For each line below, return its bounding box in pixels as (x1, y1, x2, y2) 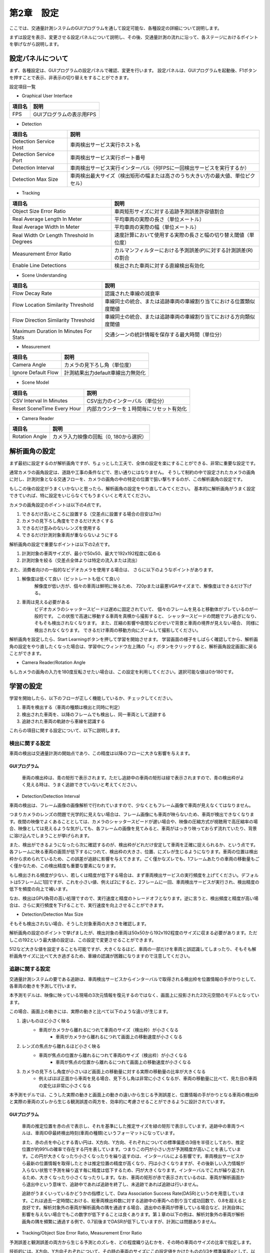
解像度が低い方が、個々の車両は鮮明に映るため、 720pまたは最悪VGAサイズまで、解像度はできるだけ (34, 583, 243, 589)
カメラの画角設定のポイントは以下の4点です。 (9, 502, 104, 508)
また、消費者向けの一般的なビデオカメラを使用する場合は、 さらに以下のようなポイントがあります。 (9, 566, 216, 572)
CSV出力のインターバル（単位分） (86, 397, 167, 404)
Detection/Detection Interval (21, 793, 80, 799)
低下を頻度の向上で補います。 (9, 886, 70, 892)
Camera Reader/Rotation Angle (21, 660, 86, 666)
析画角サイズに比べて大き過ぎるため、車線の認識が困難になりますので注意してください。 (9, 953, 193, 959)
